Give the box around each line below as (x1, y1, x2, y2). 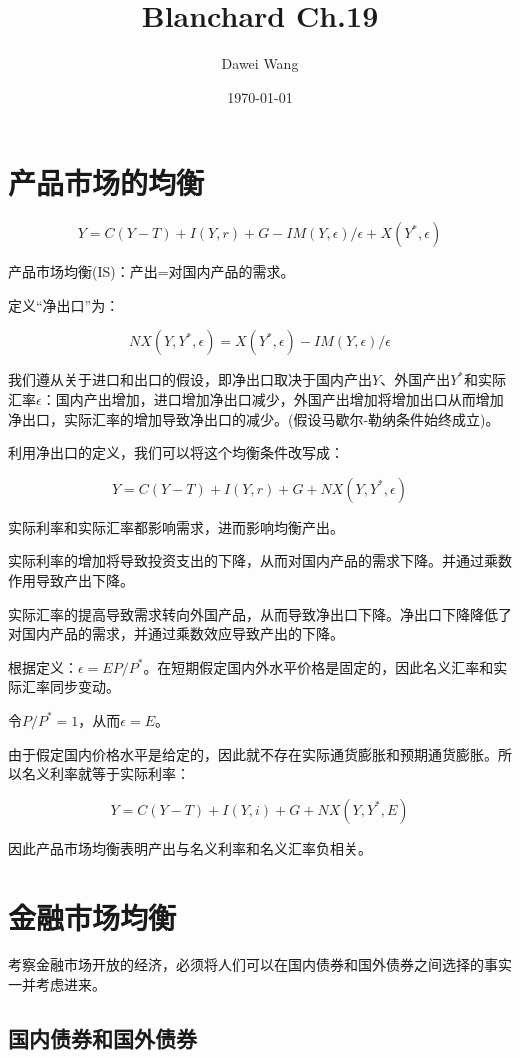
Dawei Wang (221, 53, 299, 74)
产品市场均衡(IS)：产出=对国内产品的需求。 (8, 261, 295, 282)
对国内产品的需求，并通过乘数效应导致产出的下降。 (8, 623, 344, 644)
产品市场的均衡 (8, 162, 205, 203)
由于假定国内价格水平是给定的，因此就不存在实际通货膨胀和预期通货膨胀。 (8, 743, 498, 764)
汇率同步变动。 (21, 676, 120, 697)
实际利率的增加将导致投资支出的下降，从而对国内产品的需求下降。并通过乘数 (8, 550, 512, 571)
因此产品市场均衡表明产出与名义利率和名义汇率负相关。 (8, 837, 372, 858)
